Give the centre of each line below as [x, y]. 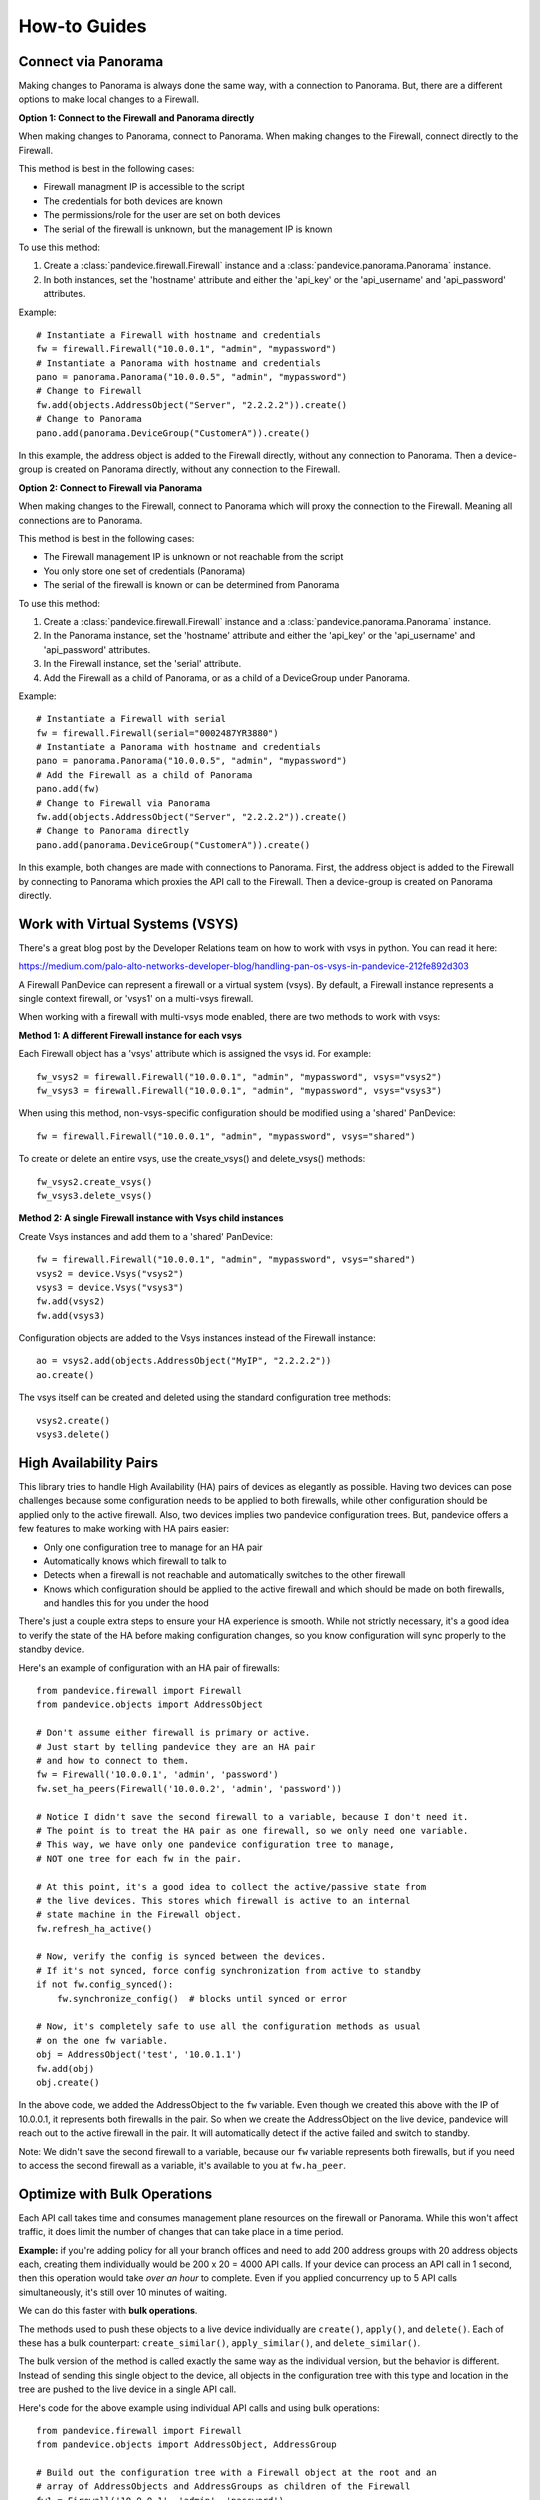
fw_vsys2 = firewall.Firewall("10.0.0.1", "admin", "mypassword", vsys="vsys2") [239, 1076]
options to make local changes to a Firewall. [109, 99]
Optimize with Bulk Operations [115, 2193]
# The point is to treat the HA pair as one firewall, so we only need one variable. [252, 1830]
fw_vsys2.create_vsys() [94, 1181]
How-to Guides [82, 26]
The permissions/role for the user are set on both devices [162, 215]
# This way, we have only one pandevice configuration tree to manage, [215, 1844]
